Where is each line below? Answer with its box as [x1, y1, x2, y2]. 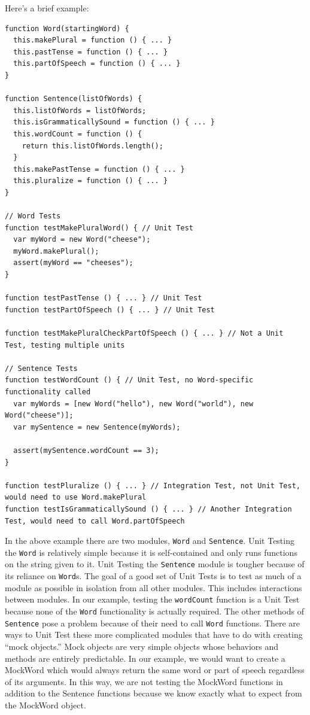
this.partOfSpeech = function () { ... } [13, 59, 181, 68]
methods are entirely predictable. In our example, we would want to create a [5, 652, 285, 664]
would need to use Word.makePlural [5, 493, 147, 502]
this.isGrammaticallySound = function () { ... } [13, 118, 215, 127]
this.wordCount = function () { [13, 129, 142, 138]
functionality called [5, 388, 91, 396]
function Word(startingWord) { [5, 24, 129, 33]
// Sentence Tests [5, 364, 78, 373]
